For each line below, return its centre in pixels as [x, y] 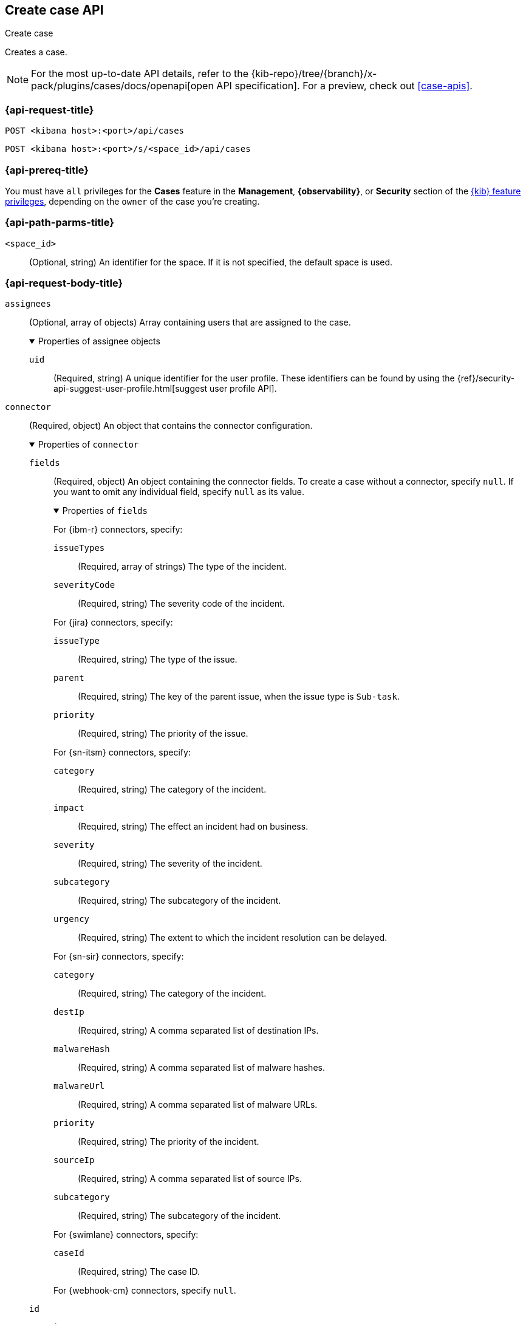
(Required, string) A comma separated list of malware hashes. [201, 1068]
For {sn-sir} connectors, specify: [119, 957]
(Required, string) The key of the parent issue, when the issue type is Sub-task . [239, 697]
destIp [69, 1012]
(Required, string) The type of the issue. [158, 660]
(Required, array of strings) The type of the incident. [182, 567]
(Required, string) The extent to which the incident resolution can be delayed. [233, 938]
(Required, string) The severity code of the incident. [181, 604]
